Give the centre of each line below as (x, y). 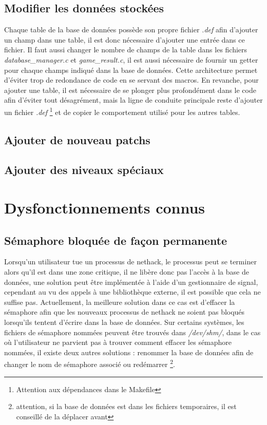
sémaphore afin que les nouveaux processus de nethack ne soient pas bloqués (125, 312)
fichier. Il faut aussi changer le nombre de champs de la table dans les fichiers (126, 50)
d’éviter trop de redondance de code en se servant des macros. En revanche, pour (131, 80)
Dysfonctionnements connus (105, 207)
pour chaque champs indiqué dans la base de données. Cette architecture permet (131, 70)
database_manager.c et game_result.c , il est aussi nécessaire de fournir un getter (131, 59)
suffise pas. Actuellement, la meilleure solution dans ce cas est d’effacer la (120, 302)
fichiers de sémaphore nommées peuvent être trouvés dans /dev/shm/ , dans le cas (132, 332)
